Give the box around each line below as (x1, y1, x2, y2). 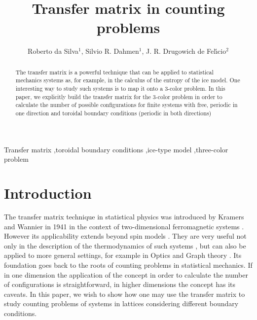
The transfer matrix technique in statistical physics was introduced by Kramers (4, 211, 244, 221)
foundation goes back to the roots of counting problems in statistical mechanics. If (4, 259, 253, 270)
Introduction (4, 183, 92, 203)
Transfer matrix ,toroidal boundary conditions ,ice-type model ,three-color (4, 144, 228, 154)
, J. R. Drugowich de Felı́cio (142, 46, 226, 56)
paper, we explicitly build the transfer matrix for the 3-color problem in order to (15, 92, 222, 101)
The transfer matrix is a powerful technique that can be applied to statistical (15, 68, 214, 76)
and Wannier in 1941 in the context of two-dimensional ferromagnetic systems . (4, 221, 244, 231)
